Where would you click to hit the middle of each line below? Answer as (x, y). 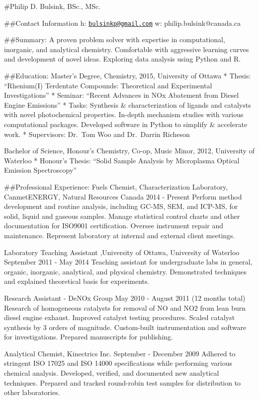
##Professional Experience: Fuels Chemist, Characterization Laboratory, (116, 186)
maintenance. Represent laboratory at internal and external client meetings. (120, 235)
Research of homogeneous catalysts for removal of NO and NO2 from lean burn (125, 307)
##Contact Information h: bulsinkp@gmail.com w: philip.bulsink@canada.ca (122, 23)
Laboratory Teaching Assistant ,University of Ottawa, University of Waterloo (122, 252)
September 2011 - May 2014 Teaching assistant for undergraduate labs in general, (128, 262)
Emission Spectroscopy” (40, 170)
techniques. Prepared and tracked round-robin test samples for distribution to (123, 382)
